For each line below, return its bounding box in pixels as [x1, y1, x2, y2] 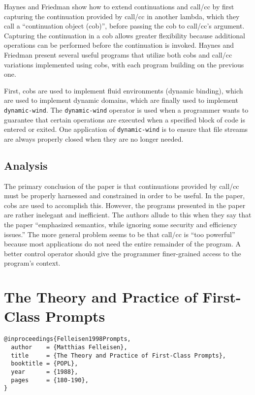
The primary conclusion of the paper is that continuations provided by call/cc [4, 181, 239, 191]
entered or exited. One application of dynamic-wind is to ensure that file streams [4, 124, 248, 134]
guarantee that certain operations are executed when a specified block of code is [4, 114, 245, 124]
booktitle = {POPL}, [11, 360, 78, 367]
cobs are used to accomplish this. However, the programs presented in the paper [4, 200, 246, 210]
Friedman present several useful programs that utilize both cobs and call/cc [4, 49, 232, 60]
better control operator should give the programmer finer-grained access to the [4, 248, 241, 258]
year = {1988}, [11, 368, 78, 375]
